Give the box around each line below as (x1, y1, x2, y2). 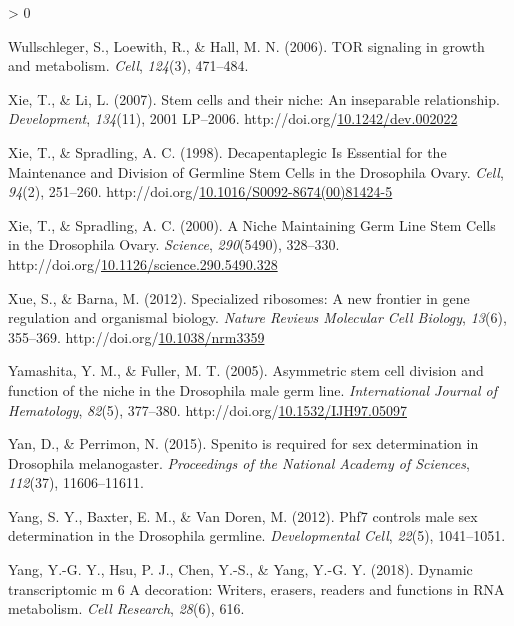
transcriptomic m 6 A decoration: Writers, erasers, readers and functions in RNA (8, 578, 505, 599)
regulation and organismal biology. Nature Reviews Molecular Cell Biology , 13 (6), (8, 307, 507, 328)
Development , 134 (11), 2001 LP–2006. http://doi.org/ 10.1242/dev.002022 (8, 108, 458, 129)
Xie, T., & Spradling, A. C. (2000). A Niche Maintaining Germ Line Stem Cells (8, 214, 496, 235)
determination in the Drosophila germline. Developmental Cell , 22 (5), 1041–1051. (8, 525, 506, 546)
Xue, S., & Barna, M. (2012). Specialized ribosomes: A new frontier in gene (8, 287, 470, 308)
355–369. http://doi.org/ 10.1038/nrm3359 (8, 326, 265, 347)
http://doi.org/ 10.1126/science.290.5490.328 (8, 253, 278, 274)
